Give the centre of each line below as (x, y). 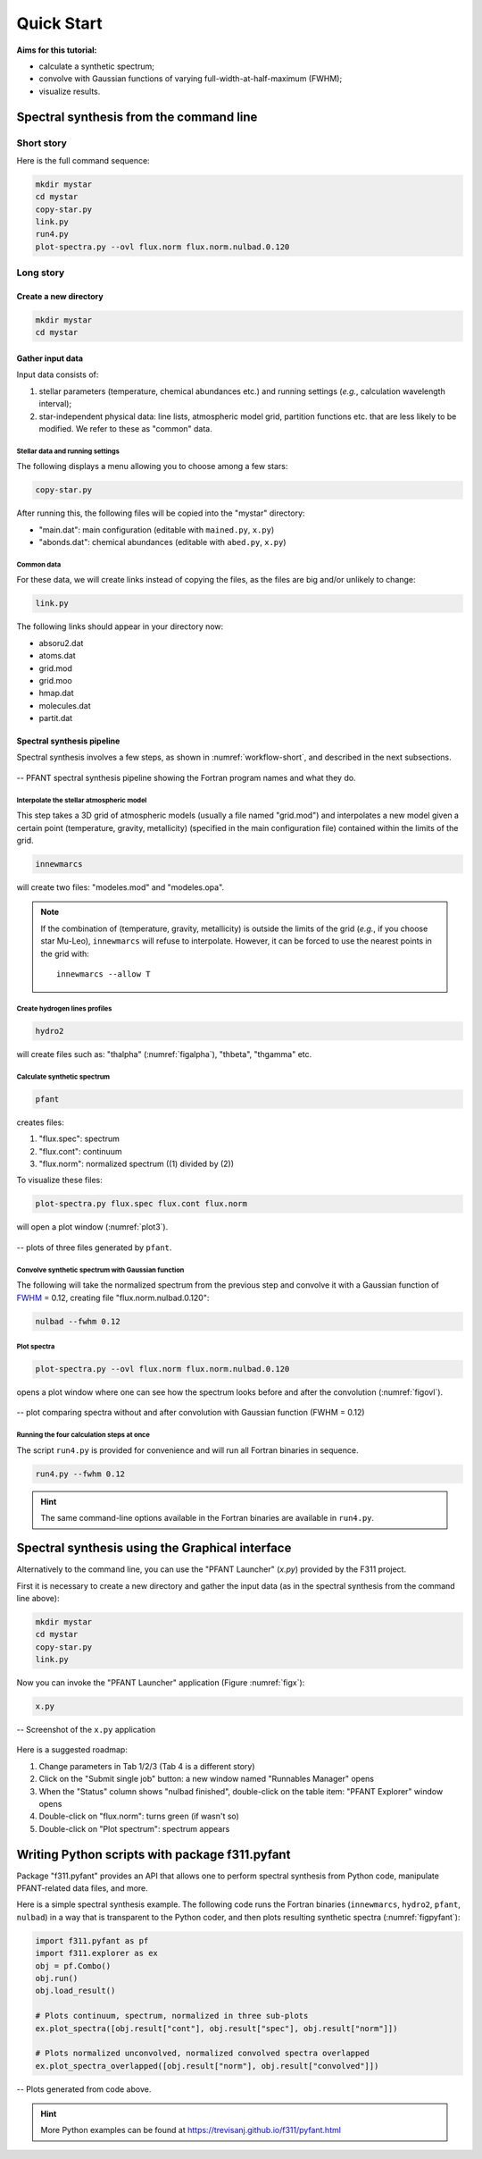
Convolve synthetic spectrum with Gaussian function (100, 1270)
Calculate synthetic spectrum (63, 1077)
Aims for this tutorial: (57, 50)
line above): (38, 1598)
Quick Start (59, 23)
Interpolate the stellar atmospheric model (82, 800)
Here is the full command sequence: (83, 160)
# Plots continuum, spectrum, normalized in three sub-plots (172, 2016)
